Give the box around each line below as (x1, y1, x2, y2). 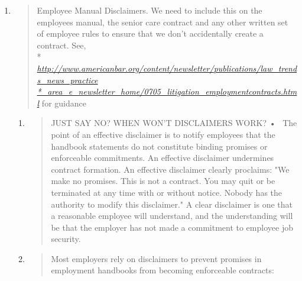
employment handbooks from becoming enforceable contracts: (51, 264, 274, 276)
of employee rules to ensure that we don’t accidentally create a (37, 27, 264, 40)
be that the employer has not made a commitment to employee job (51, 221, 293, 233)
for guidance (41, 96, 86, 109)
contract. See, (37, 38, 86, 51)
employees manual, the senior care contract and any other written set (37, 15, 288, 28)
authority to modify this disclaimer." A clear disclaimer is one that (51, 198, 293, 210)
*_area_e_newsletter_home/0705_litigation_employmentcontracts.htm (37, 85, 297, 98)
